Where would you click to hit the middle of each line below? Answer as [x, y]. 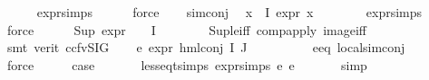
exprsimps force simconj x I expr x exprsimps [229, 12]
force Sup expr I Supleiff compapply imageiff [186, 29]
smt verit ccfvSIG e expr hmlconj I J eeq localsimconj [206, 47]
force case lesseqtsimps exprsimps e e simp [187, 64]
